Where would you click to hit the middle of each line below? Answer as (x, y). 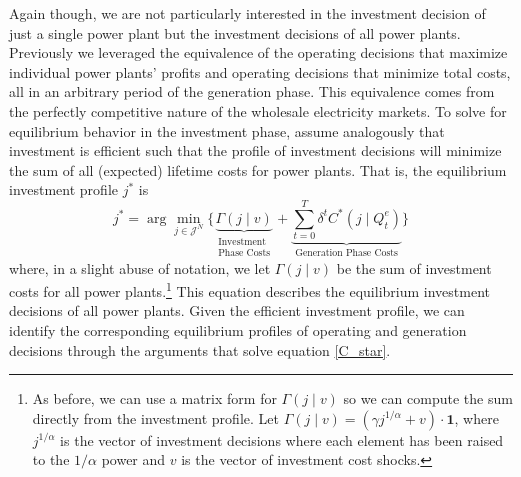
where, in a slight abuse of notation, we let (140, 267)
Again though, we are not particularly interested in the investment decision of (247, 13)
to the (51, 459)
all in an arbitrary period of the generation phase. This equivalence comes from (252, 91)
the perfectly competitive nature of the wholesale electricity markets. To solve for (258, 110)
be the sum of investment (414, 267)
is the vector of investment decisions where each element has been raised (282, 439)
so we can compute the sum (428, 398)
